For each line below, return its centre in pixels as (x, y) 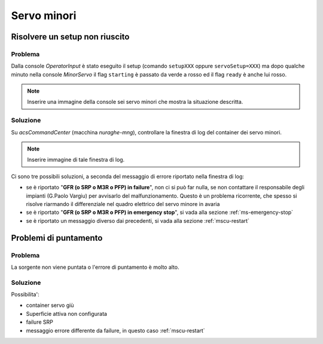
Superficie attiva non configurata (67, 314)
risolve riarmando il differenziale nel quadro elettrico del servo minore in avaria (123, 204)
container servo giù (50, 305)
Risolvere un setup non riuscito (70, 37)
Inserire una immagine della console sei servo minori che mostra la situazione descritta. (135, 102)
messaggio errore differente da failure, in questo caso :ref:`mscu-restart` (116, 330)
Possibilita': (25, 294)
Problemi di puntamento (57, 238)
